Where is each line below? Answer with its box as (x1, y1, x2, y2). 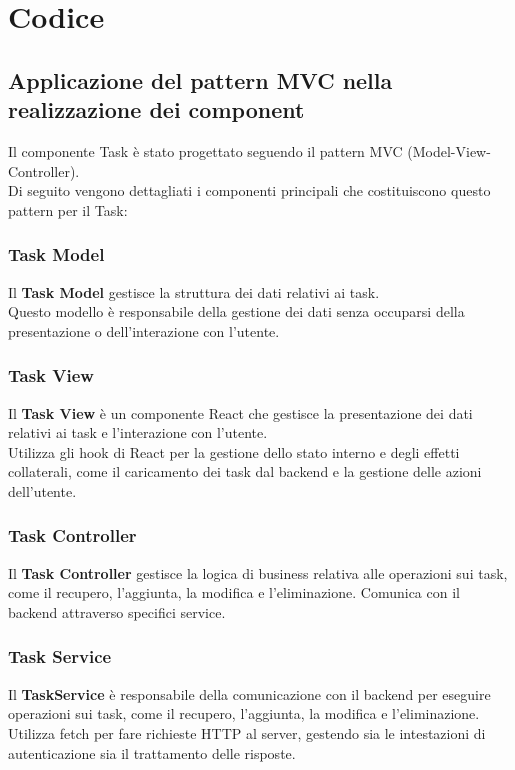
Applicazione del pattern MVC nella (8, 64, 393, 95)
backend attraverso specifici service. (8, 601, 226, 622)
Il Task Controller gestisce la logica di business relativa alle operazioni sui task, (8, 562, 508, 583)
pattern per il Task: (8, 199, 128, 220)
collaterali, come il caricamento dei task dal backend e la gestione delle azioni (8, 461, 482, 482)
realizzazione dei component (8, 94, 305, 125)
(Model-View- (407, 140, 491, 161)
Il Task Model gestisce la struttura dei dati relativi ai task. (8, 281, 380, 302)
